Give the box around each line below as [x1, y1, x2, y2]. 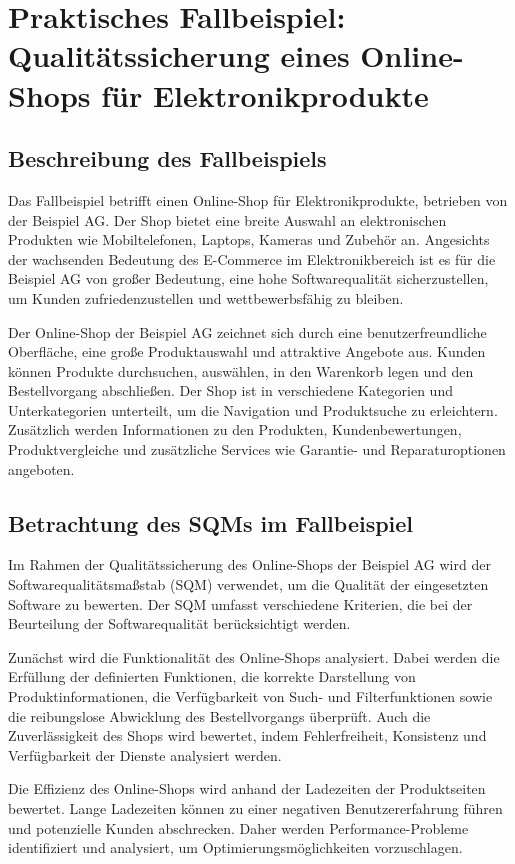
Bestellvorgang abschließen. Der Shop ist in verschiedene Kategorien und [8, 380, 453, 401]
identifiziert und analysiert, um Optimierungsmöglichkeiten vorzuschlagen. [8, 837, 463, 858]
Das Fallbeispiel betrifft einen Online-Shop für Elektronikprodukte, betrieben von [8, 189, 508, 210]
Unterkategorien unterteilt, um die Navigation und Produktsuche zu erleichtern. [8, 399, 498, 420]
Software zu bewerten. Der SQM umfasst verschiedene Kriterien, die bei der [8, 593, 473, 614]
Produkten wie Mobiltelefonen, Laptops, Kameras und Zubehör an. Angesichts [8, 229, 490, 250]
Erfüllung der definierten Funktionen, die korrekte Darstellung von [8, 666, 416, 687]
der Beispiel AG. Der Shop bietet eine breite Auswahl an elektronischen [8, 209, 447, 230]
